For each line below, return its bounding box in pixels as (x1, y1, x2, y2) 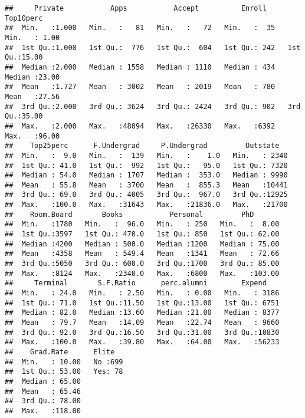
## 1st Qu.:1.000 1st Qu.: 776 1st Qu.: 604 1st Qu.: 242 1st (5, 43, 301, 52)
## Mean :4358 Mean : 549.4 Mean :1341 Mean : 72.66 (5, 249, 280, 258)
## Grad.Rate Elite (5, 347, 115, 356)
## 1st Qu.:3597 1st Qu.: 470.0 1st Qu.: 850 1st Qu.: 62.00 (5, 230, 280, 239)
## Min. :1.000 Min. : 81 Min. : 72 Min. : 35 (5, 24, 276, 32)
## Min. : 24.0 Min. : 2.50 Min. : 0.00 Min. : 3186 (5, 289, 280, 298)
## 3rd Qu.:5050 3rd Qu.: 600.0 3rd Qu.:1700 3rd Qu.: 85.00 (5, 259, 280, 268)
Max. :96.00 (5, 131, 60, 140)
